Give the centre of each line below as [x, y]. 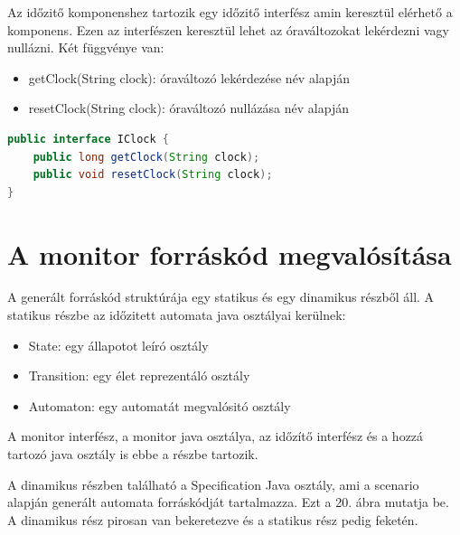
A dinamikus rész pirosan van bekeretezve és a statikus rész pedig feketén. [213, 519]
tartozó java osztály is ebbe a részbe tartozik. [133, 454]
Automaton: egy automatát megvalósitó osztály [160, 405]
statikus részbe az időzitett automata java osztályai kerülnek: [177, 315]
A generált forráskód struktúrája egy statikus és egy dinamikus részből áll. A [221, 297]
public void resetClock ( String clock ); [153, 175]
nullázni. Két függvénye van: [86, 47]
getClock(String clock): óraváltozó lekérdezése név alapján [189, 77]
